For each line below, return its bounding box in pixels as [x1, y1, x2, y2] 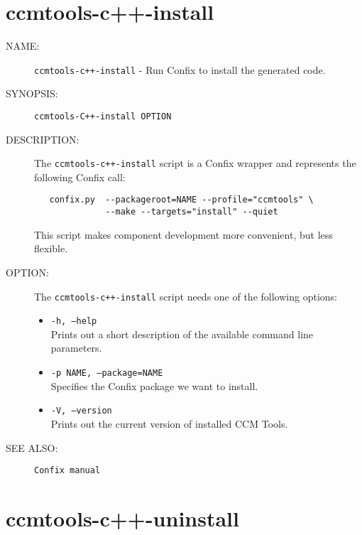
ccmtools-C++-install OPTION [34, 111, 172, 121]
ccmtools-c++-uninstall [6, 504, 239, 532]
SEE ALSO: [6, 440, 58, 455]
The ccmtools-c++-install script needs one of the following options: [34, 288, 337, 303]
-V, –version [50, 406, 112, 416]
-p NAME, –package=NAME [50, 368, 163, 379]
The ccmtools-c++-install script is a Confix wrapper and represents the [34, 156, 356, 171]
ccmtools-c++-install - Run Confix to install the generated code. [34, 62, 326, 77]
